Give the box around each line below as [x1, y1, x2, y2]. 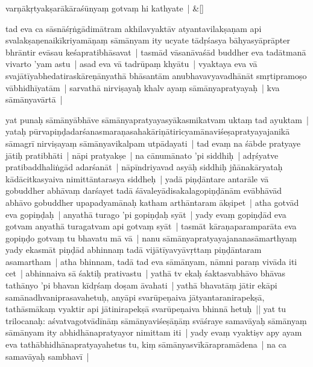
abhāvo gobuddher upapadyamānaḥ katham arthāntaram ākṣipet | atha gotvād [5, 196, 299, 208]
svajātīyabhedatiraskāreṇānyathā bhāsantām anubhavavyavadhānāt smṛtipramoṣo [5, 69, 307, 81]
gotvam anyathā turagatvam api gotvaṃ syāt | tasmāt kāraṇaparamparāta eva [5, 220, 297, 232]
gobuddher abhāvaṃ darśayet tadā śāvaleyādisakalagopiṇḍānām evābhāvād [5, 184, 282, 197]
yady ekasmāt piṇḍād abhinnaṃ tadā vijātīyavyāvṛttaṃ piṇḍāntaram [5, 243, 262, 256]
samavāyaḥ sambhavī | [5, 349, 89, 362]
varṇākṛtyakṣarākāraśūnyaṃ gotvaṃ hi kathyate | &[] [5, 2, 204, 14]
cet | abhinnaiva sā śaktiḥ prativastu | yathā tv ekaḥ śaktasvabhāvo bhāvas [5, 267, 286, 279]
